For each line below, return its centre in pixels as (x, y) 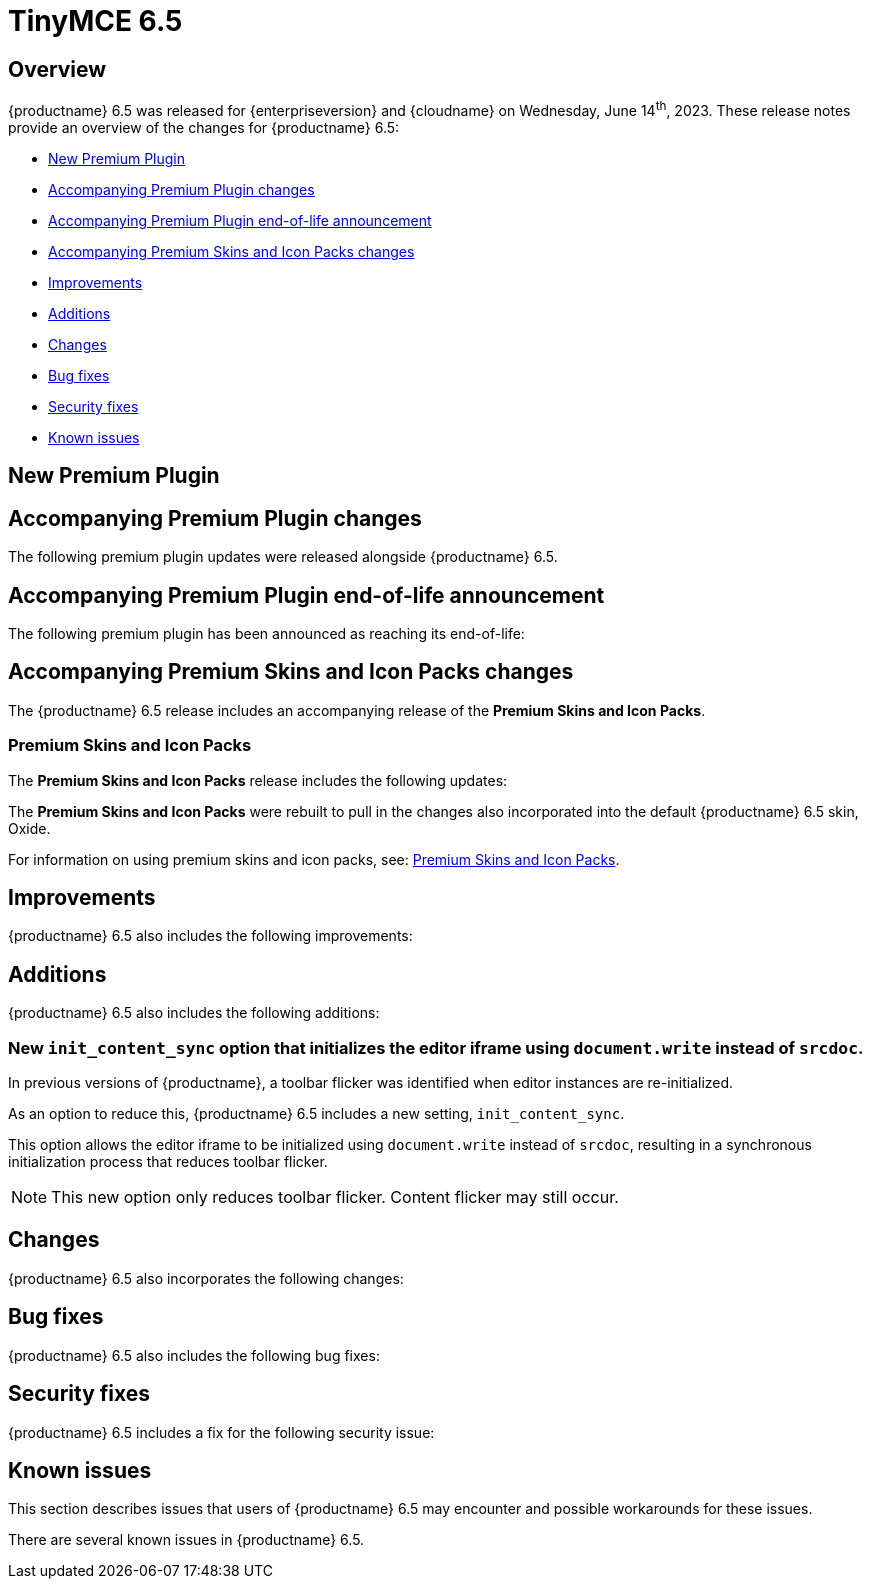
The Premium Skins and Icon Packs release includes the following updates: (258, 780)
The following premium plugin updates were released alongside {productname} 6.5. (283, 557)
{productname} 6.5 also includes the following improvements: (210, 936)
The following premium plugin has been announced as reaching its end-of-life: (266, 633)
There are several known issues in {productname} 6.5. (186, 1540)
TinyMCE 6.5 (95, 21)
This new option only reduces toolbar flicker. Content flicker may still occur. (335, 1196)
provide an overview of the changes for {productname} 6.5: (204, 127)
